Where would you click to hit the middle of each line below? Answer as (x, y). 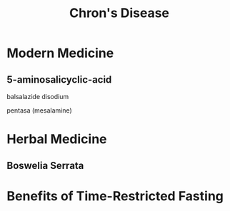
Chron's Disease (119, 13)
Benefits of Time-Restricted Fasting (115, 196)
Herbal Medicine (57, 139)
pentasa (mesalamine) (39, 110)
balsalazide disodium (38, 97)
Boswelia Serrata (45, 165)
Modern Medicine (60, 53)
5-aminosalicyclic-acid (59, 79)
